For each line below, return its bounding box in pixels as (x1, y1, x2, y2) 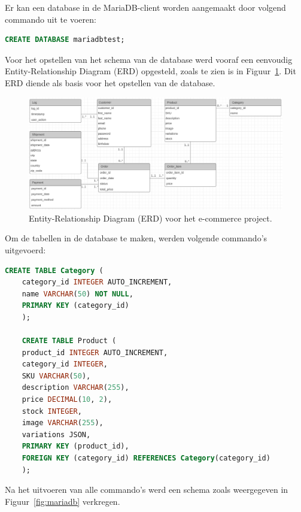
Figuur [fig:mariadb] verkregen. (5, 495, 120, 507)
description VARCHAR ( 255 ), (22, 383, 129, 392)
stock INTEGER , (22, 407, 82, 416)
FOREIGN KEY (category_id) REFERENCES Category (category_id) (22, 454, 270, 462)
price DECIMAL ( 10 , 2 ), (22, 395, 113, 404)
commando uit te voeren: (5, 13, 96, 25)
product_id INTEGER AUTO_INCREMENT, (22, 348, 168, 357)
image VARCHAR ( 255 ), (22, 419, 104, 428)
